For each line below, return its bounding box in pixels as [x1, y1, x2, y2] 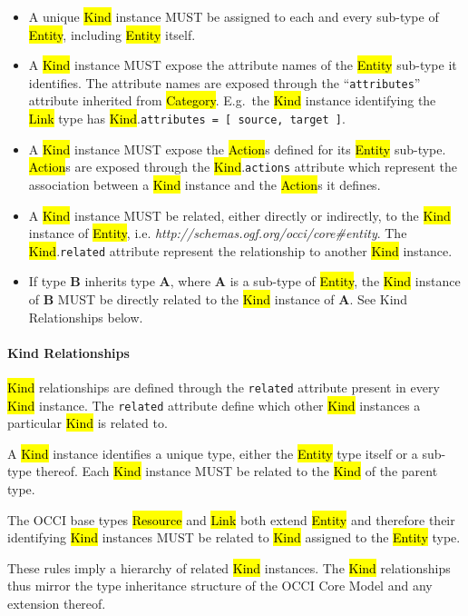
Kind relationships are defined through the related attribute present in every [7, 377, 440, 396]
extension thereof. [7, 594, 106, 613]
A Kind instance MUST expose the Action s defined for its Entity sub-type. [28, 139, 446, 158]
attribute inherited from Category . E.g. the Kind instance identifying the [28, 91, 436, 110]
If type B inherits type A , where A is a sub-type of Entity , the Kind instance [28, 272, 461, 291]
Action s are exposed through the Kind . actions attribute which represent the [28, 157, 457, 176]
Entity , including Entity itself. [28, 25, 196, 44]
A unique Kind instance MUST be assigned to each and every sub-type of [28, 7, 439, 25]
